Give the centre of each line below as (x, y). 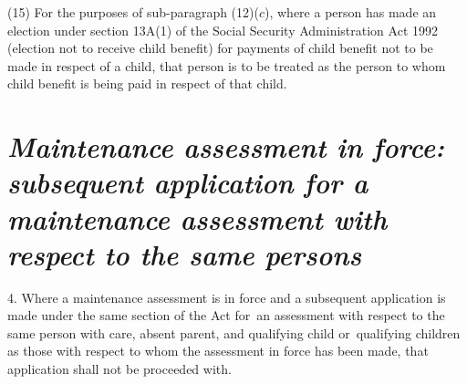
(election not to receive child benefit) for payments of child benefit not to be (220, 48)
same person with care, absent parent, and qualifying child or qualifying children (234, 332)
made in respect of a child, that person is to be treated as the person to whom (227, 65)
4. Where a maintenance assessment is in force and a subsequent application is (227, 297)
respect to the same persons (185, 254)
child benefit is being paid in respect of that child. (147, 83)
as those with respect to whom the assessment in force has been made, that (218, 351)
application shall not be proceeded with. (119, 369)
